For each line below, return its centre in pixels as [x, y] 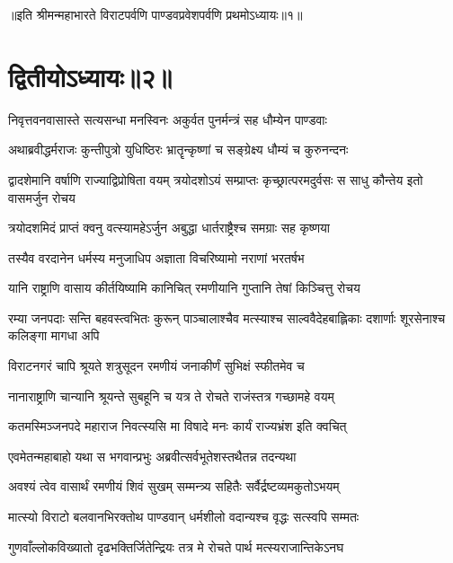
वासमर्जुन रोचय [42, 197]
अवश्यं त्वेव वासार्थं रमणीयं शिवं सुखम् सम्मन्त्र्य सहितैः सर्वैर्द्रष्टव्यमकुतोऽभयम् [174, 486]
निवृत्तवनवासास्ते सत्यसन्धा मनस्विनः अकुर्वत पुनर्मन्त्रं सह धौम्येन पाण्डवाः [168, 119]
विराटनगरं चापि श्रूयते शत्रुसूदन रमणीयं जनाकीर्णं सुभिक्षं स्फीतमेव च [156, 366]
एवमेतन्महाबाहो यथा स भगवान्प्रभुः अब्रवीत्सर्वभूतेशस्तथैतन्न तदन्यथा [152, 456]
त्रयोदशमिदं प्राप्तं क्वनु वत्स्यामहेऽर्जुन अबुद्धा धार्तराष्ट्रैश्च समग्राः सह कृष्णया [169, 228]
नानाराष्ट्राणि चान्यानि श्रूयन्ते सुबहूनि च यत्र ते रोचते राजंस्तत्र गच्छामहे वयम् [171, 396]
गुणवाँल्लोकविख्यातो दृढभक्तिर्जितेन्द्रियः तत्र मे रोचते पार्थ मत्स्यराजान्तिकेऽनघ [176, 546]
